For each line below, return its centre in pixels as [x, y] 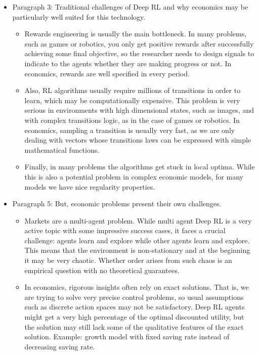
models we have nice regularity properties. [90, 186]
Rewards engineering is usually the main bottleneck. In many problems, [136, 34]
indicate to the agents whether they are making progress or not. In [128, 63]
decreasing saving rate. [60, 346]
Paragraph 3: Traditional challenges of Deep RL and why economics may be [130, 7]
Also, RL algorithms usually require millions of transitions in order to [133, 90]
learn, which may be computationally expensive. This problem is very [132, 100]
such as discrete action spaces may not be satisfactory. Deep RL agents [135, 307]
